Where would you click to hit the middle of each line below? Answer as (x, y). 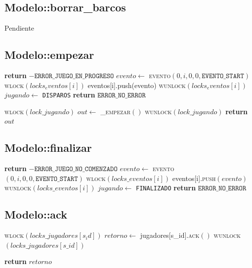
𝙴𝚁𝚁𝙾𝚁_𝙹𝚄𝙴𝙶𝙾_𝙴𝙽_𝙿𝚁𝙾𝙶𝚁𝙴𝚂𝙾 (74, 76)
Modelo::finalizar (48, 148)
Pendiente (20, 28)
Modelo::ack (36, 214)
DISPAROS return (69, 95)
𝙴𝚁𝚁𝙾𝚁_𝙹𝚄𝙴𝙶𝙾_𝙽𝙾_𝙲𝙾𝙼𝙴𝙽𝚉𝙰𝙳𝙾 (76, 169)
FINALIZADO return (166, 188)
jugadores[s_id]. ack (170, 235)
